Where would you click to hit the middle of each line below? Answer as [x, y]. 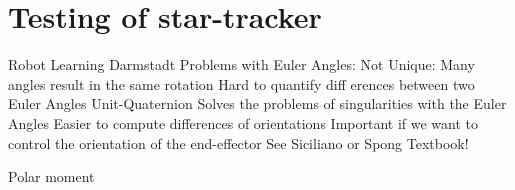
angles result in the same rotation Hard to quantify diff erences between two [241, 83]
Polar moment [51, 176]
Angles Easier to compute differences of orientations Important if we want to [243, 122]
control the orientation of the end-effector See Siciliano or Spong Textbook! [238, 142]
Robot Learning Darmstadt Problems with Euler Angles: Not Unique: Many [241, 64]
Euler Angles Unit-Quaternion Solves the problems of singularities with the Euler [257, 103]
